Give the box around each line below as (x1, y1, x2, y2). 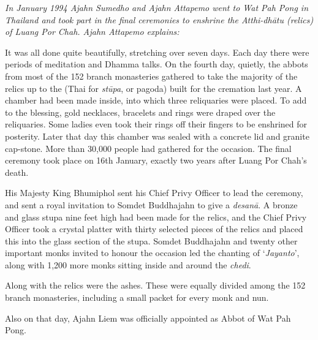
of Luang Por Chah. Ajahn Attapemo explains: (5, 25, 180, 38)
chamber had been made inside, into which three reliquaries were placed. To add (5, 94, 307, 107)
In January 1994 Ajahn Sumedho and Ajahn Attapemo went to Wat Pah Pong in (5, 1, 308, 13)
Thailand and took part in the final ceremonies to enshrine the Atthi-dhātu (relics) (5, 13, 314, 26)
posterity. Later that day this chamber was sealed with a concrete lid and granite (5, 129, 309, 142)
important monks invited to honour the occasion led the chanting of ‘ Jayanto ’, (5, 246, 300, 259)
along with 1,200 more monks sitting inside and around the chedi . (5, 258, 251, 271)
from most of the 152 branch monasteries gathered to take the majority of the (5, 69, 298, 82)
